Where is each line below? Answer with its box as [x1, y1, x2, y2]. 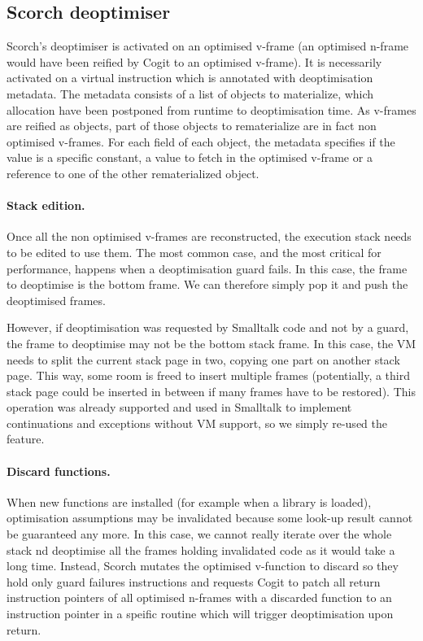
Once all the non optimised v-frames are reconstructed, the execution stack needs [7, 228, 412, 245]
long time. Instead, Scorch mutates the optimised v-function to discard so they [7, 557, 399, 574]
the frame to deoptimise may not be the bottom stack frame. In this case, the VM [7, 334, 416, 351]
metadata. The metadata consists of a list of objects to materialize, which [7, 85, 374, 102]
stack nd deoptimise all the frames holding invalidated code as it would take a [7, 541, 395, 558]
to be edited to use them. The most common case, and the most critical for [7, 243, 382, 260]
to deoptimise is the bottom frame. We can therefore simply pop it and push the [7, 276, 408, 293]
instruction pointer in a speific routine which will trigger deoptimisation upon [7, 605, 394, 622]
